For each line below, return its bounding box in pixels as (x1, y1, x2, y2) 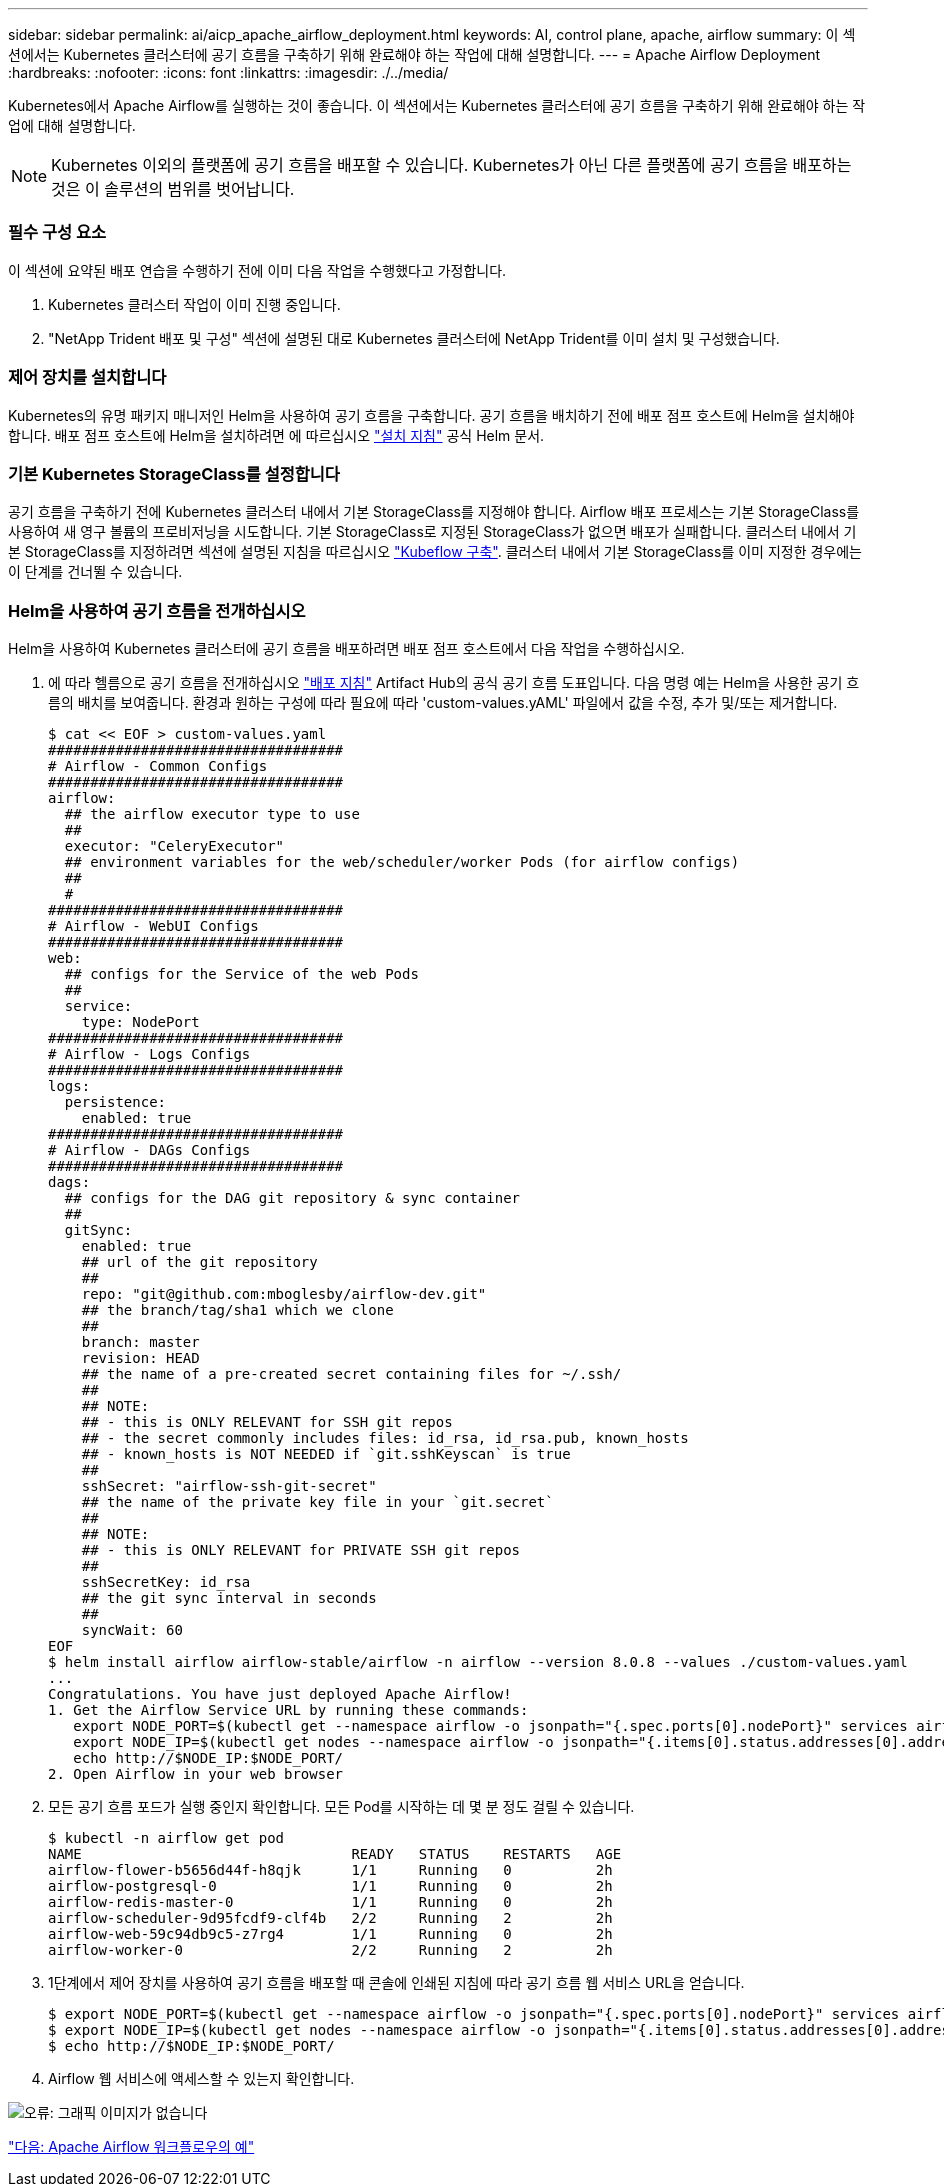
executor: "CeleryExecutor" (64, 838, 285, 854)
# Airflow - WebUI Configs (48, 918, 259, 934)
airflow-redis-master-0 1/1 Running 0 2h (48, 1894, 613, 1910)
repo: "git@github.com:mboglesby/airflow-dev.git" (81, 1286, 487, 1302)
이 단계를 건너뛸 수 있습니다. (8, 563, 183, 581)
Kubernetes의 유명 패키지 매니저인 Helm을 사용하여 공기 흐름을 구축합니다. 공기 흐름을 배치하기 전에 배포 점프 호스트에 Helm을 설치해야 (8, 406, 855, 424)
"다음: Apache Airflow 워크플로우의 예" (8, 2138, 255, 2155)
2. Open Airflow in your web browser (48, 1766, 344, 1782)
